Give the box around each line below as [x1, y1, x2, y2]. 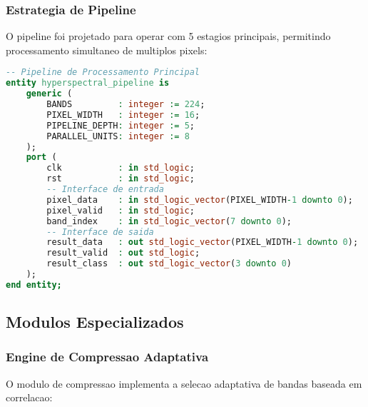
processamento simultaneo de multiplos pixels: [6, 42, 208, 57]
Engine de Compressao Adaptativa [6, 348, 209, 366]
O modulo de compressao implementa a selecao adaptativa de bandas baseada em [6, 376, 362, 391]
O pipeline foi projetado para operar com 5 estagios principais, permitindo [6, 29, 331, 44]
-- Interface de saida [46, 226, 154, 237]
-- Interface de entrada [46, 184, 164, 195]
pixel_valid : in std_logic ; [46, 205, 195, 216]
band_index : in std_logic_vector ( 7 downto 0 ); [46, 216, 292, 226]
